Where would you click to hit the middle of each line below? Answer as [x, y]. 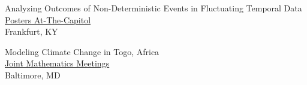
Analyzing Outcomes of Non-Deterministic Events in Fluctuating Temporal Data [153, 8]
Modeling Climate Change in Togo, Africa [82, 51]
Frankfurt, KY [31, 31]
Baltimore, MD [33, 75]
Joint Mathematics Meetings [57, 63]
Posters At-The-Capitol [48, 19]
